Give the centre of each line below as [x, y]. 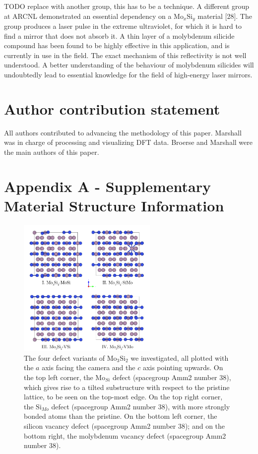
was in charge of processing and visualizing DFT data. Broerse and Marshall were [128, 142]
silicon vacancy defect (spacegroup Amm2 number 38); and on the [125, 425]
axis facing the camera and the [89, 367]
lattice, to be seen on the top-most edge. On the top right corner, [123, 397]
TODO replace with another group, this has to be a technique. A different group [127, 6]
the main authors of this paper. [52, 152]
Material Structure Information [114, 205]
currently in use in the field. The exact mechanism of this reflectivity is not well [125, 55]
